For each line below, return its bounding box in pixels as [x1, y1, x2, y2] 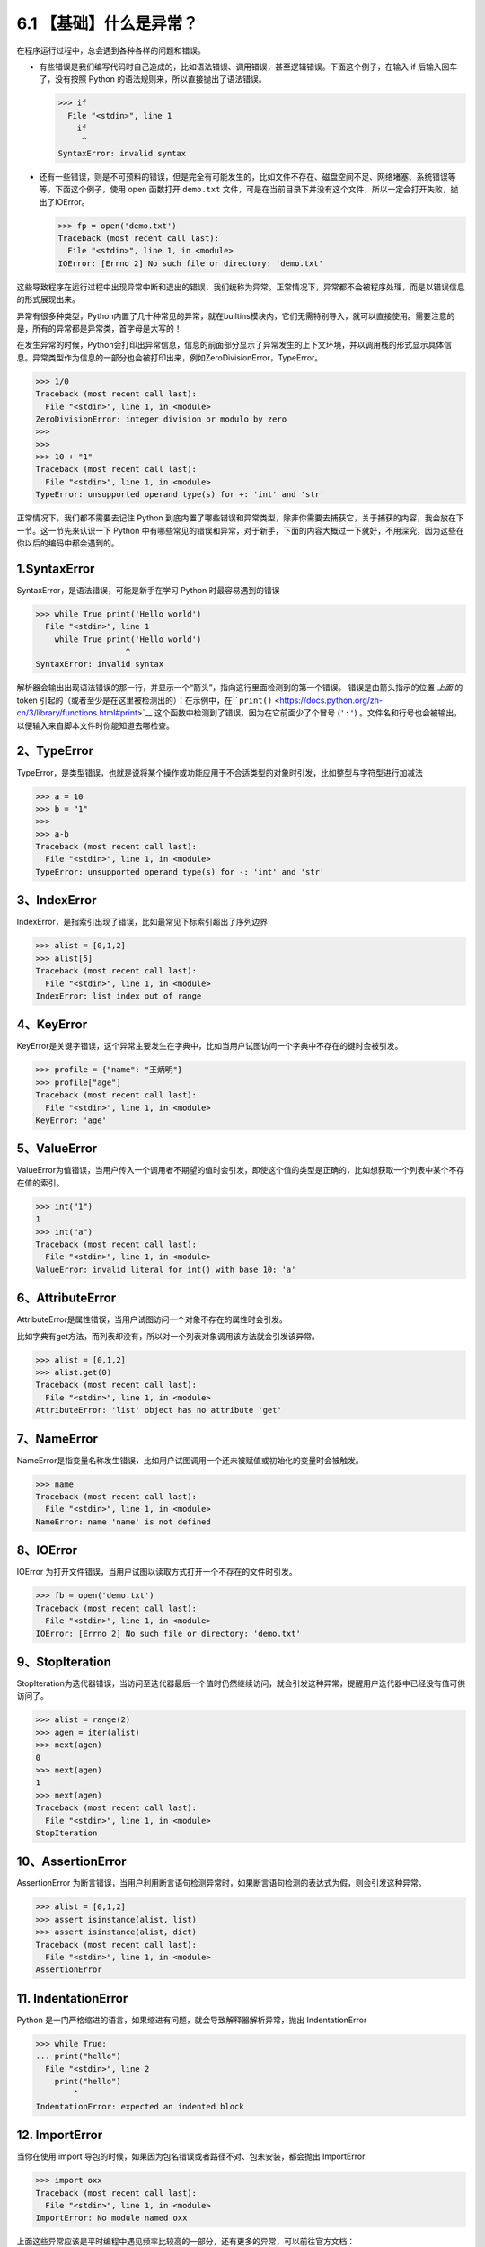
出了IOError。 [39, 196, 90, 207]
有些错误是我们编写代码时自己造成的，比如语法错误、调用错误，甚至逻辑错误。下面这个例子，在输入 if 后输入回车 [39, 61, 458, 72]
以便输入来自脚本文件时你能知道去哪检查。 [16, 720, 174, 731]
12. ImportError [16, 2127, 103, 2143]
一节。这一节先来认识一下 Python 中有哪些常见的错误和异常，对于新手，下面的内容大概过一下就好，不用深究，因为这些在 [16, 525, 464, 536]
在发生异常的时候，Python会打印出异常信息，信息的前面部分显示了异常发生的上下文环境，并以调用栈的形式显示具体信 [16, 340, 453, 351]
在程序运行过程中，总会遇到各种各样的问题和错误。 [16, 45, 206, 56]
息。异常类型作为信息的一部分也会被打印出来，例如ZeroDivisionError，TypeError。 [16, 351, 323, 363]
